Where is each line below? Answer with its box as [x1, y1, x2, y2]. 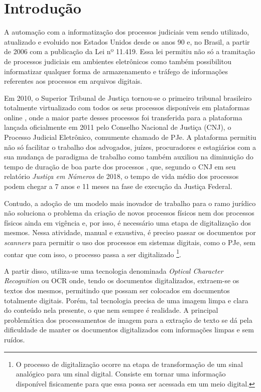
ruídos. [4, 334, 25, 344]
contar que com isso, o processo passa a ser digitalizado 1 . [4, 247, 181, 259]
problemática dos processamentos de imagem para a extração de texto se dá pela [4, 314, 252, 325]
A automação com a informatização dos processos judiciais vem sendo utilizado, [4, 27, 249, 37]
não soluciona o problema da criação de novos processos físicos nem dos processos [4, 208, 254, 218]
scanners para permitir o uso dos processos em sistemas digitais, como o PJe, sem [4, 237, 255, 247]
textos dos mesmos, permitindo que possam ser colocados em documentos [4, 285, 230, 296]
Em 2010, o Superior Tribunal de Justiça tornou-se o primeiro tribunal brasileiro [4, 92, 252, 103]
